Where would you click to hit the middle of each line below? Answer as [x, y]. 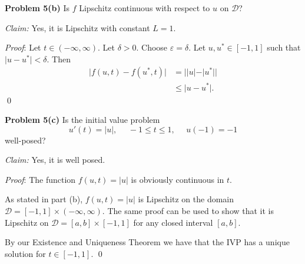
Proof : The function [40, 179]
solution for [25, 253]
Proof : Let [23, 47]
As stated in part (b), [44, 199]
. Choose [152, 47]
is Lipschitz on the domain [186, 199]
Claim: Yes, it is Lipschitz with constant [77, 27]
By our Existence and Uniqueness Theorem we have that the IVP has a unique [147, 242]
